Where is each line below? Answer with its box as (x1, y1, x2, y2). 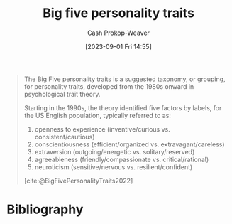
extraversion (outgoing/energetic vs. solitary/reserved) (34, 147, 195, 156)
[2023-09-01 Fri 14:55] (85, 42, 152, 50)
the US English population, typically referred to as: (23, 111, 172, 119)
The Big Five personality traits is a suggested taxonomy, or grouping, (23, 75, 226, 83)
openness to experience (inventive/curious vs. (34, 124, 171, 133)
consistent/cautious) (34, 132, 95, 141)
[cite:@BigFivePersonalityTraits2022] (23, 176, 133, 185)
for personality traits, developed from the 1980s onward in (23, 82, 194, 90)
